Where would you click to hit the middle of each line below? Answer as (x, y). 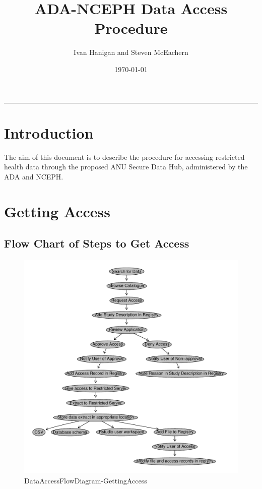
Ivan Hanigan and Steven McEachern (131, 52)
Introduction (49, 132)
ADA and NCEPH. (34, 176)
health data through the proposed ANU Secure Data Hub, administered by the (126, 167)
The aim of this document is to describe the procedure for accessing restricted (124, 157)
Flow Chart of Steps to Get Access (97, 243)
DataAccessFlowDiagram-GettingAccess (86, 480)
